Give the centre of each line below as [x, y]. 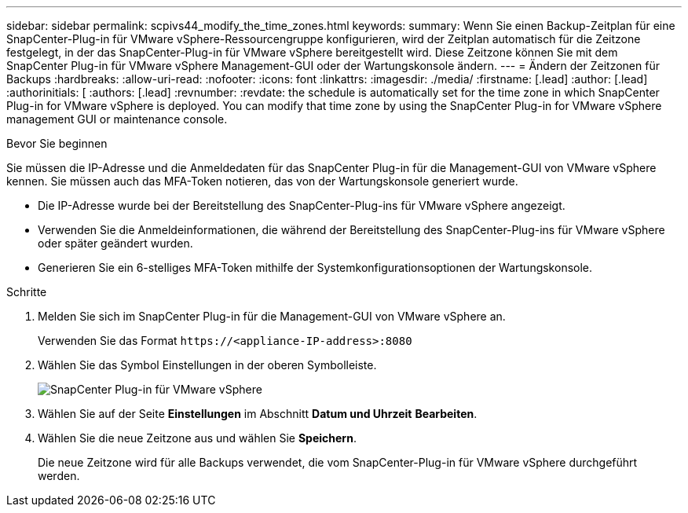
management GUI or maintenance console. [117, 119]
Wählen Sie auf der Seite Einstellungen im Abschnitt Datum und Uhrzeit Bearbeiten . [258, 414]
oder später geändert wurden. [115, 243]
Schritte [27, 292]
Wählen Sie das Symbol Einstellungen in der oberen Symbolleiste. [207, 365]
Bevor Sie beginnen [57, 143]
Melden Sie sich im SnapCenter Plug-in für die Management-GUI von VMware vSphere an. [272, 316]
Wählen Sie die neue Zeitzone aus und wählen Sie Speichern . [197, 438]
